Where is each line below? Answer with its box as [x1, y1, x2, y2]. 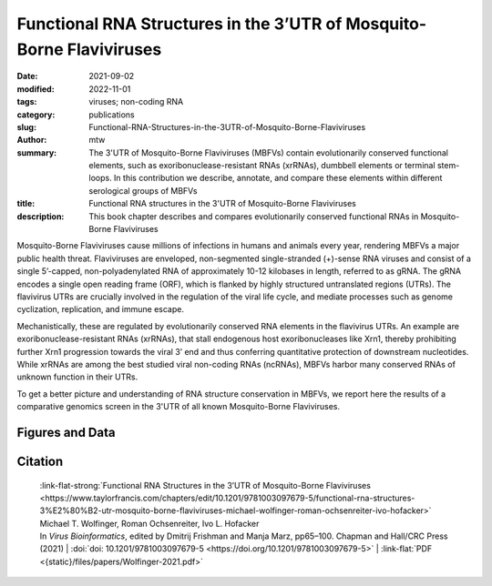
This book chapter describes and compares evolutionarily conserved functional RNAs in [88, 210, 419, 222]
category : [16, 109, 56, 120]
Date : [16, 71, 38, 82]
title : [16, 198, 36, 209]
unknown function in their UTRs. [16, 371, 138, 382]
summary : [16, 146, 57, 158]
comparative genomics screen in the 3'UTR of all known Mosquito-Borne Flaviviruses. [16, 401, 341, 412]
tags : [16, 96, 37, 107]
